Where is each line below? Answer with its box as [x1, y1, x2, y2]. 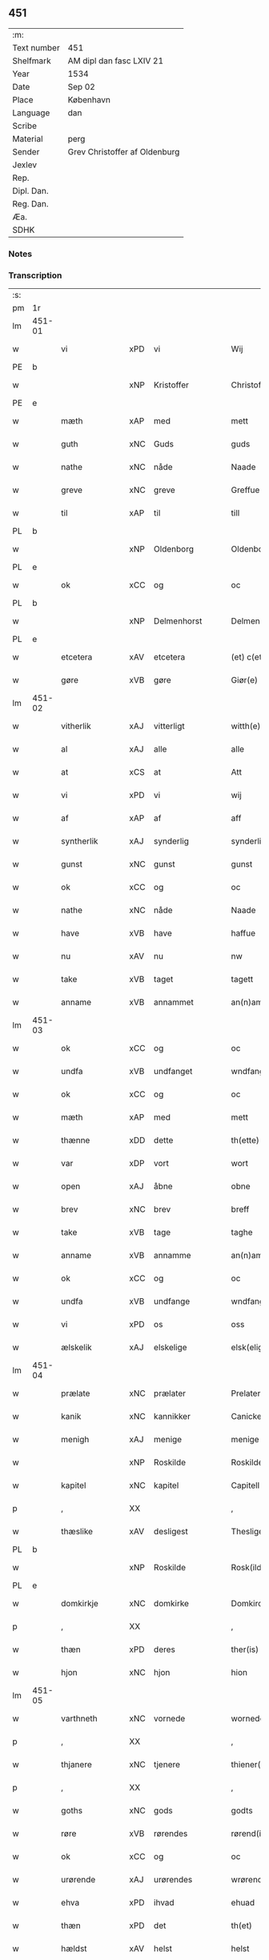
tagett [231, 974, 254, 985]
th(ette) [231, 1135, 260, 1146]
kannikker [153, 1411, 191, 1422]
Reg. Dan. [12, 198, 50, 209]
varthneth [61, 1713, 98, 1724]
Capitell [231, 1480, 260, 1491]
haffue [231, 928, 256, 939]
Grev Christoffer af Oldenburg [67, 146, 180, 157]
